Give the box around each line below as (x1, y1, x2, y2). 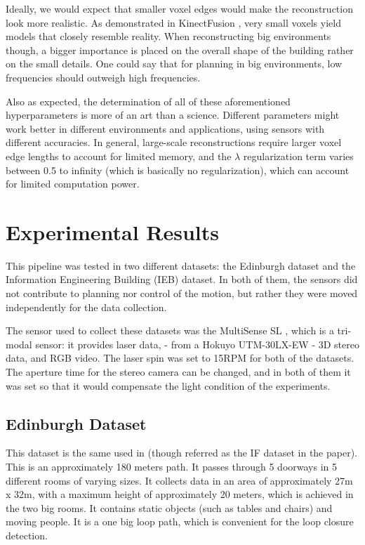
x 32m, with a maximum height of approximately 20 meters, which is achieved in (6, 487, 354, 501)
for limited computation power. (6, 176, 140, 191)
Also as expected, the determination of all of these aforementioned (6, 93, 291, 108)
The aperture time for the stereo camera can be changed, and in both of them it (6, 365, 351, 379)
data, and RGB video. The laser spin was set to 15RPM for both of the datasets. (6, 350, 354, 365)
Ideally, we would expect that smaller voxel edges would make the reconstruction (6, 1, 353, 15)
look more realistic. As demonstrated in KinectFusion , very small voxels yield (6, 15, 341, 29)
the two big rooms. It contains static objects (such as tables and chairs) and (6, 500, 333, 515)
